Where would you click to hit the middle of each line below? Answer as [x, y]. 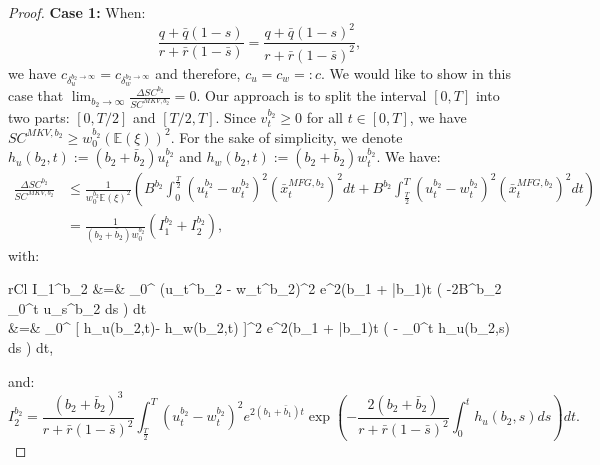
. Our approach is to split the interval [311, 95]
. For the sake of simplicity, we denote [286, 136]
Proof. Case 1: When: [77, 12]
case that [36, 95]
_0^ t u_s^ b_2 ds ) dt [77, 307]
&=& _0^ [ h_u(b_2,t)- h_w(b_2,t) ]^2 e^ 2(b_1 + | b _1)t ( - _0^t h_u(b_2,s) [259, 327]
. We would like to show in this [416, 72]
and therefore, [198, 72]
